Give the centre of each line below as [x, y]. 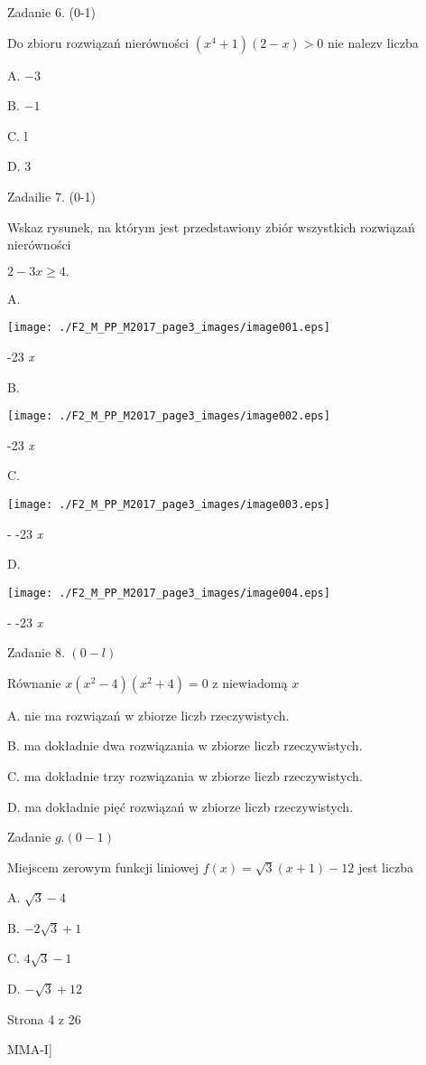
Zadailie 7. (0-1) [51, 196]
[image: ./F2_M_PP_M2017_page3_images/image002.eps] [169, 416]
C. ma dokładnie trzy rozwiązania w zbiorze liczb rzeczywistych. [185, 775]
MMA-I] [30, 1049]
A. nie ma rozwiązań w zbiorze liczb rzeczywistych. [148, 715]
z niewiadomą [250, 682]
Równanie [34, 682]
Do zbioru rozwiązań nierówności [98, 42]
